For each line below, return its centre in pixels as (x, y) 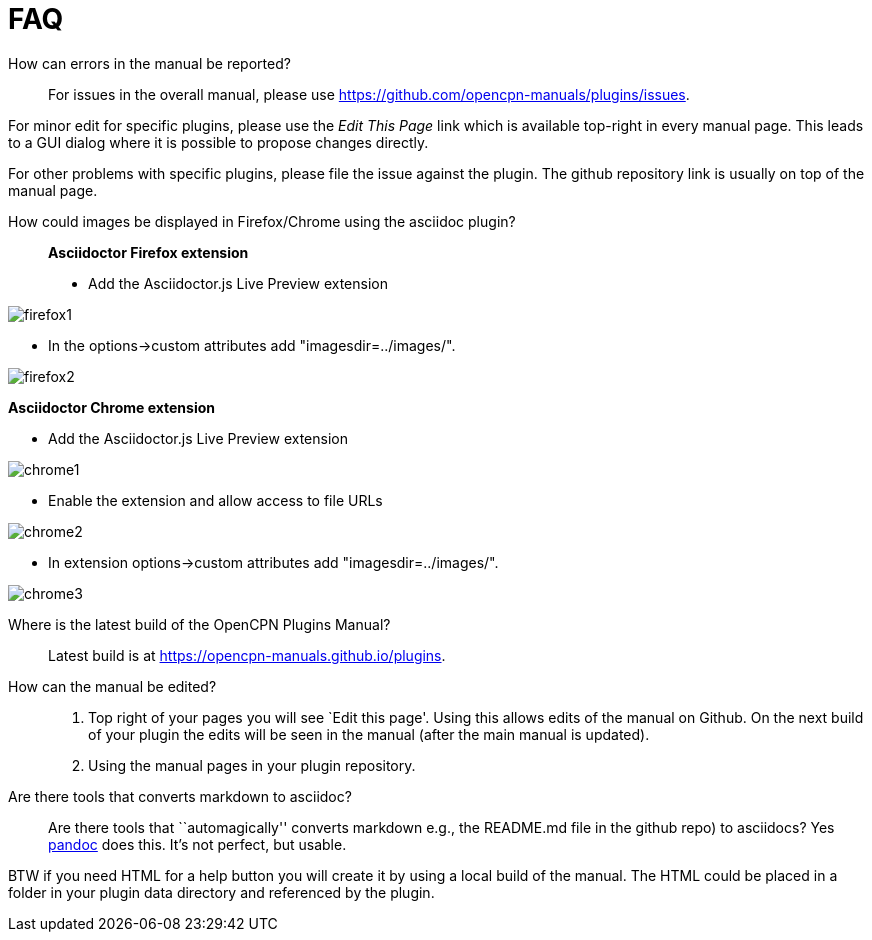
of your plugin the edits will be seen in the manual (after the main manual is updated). (369, 734)
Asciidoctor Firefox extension (148, 252)
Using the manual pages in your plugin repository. (252, 765)
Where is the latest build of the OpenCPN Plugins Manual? (199, 624)
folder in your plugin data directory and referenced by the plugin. (221, 892)
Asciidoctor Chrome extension (112, 407)
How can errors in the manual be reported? (149, 63)
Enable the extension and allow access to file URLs (215, 500)
